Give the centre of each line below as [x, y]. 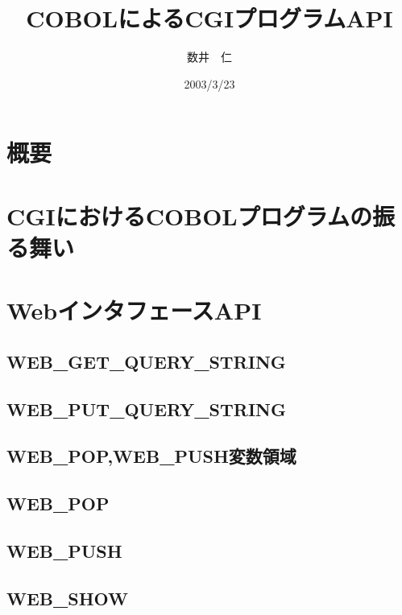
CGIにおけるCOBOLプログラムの [189, 215]
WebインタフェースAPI [134, 310]
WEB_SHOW [68, 598]
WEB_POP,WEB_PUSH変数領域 [151, 456]
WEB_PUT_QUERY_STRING [147, 409]
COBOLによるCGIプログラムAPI [209, 18]
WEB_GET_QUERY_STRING [146, 361]
